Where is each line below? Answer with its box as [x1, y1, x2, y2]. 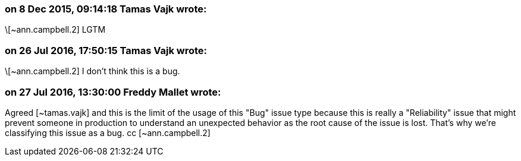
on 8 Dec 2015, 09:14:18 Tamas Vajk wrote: [5, 3, 207, 15]
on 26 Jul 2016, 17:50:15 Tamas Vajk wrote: [5, 44, 208, 56]
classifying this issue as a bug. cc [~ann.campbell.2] [5, 127, 211, 138]
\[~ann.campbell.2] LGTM [5, 24, 106, 35]
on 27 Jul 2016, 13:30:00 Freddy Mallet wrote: [5, 86, 221, 98]
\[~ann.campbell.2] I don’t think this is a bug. [5, 66, 180, 77]
